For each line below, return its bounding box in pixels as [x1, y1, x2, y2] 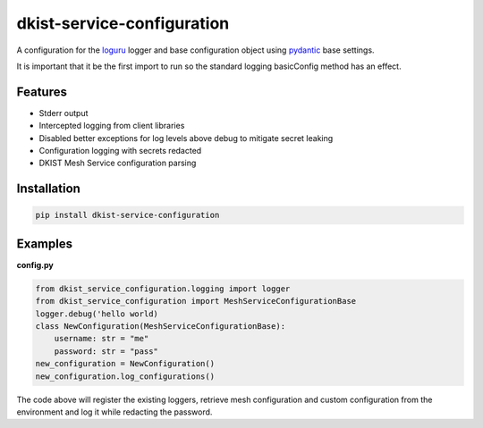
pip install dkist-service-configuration [35, 210, 220, 221]
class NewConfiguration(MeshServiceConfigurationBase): [35, 322, 286, 331]
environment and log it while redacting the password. [16, 407, 213, 417]
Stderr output [38, 107, 89, 118]
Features [16, 84, 67, 99]
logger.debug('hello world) [35, 308, 158, 319]
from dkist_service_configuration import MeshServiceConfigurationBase [35, 296, 357, 306]
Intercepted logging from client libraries [38, 121, 185, 131]
